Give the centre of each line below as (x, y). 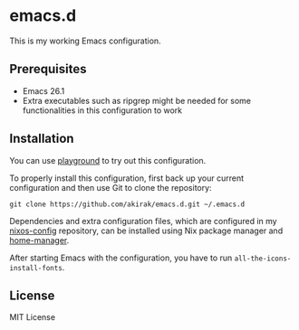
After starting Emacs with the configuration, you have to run (121, 258)
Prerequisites (48, 69)
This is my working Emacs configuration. (85, 41)
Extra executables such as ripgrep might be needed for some (137, 100)
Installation (42, 139)
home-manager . (39, 240)
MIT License (33, 317)
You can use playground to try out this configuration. (108, 160)
